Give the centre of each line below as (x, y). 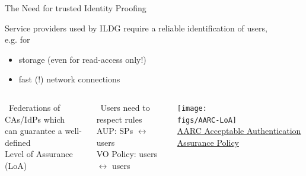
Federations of (34, 107)
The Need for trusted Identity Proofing (76, 8)
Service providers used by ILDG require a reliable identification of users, (136, 28)
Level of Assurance (39, 154)
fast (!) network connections (69, 79)
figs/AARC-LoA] (207, 120)
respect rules (119, 119)
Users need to (125, 107)
